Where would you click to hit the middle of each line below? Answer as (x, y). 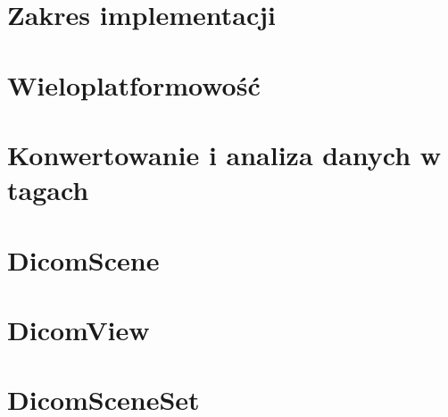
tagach (48, 190)
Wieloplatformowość (134, 84)
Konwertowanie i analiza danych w (224, 154)
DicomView (79, 329)
